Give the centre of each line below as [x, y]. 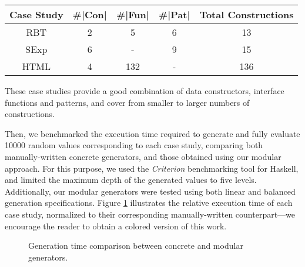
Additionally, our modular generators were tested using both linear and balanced [150, 191]
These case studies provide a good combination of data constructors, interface [145, 91]
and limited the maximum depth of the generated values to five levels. [131, 180]
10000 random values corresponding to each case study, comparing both [134, 145]
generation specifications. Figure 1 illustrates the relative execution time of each [149, 203]
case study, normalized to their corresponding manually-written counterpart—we [150, 214]
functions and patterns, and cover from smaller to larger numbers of [127, 102]
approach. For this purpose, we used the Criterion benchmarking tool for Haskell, [152, 168]
